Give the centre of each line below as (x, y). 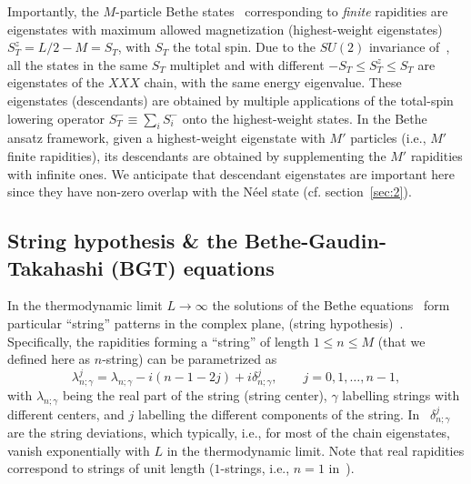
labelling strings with (401, 395)
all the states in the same (78, 64)
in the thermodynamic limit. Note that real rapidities (316, 450)
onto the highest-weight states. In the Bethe (305, 118)
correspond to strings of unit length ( (111, 468)
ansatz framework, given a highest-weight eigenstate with (166, 138)
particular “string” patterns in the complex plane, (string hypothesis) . (205, 323)
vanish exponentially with (79, 450)
